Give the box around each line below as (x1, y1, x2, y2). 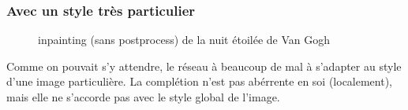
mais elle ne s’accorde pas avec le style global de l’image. (6, 89, 280, 104)
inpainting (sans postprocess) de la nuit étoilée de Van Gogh (38, 31, 330, 48)
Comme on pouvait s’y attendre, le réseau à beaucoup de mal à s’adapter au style (6, 57, 402, 74)
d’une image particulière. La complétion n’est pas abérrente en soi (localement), (6, 73, 393, 90)
